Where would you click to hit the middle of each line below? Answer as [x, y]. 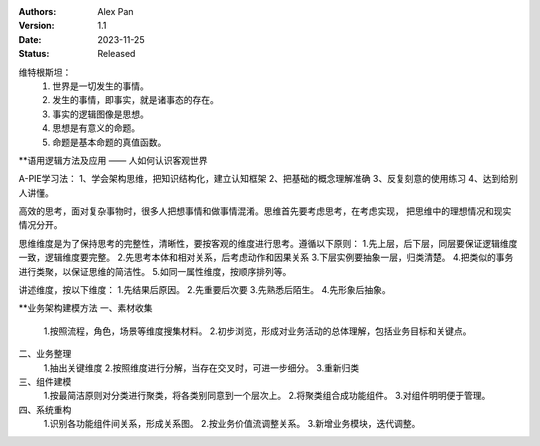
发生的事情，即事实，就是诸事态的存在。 [135, 100]
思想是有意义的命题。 [96, 128]
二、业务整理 [45, 354]
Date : [30, 39]
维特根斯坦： [45, 72]
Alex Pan [115, 11]
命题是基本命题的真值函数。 [109, 142]
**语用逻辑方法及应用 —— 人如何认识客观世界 [113, 160]
